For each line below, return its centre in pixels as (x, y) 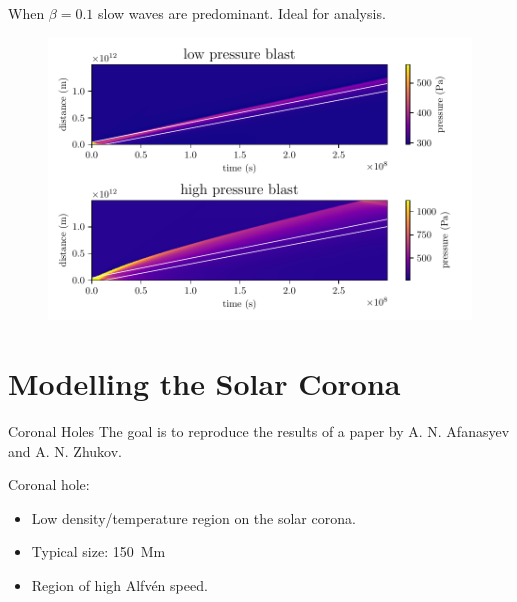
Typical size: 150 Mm (98, 551)
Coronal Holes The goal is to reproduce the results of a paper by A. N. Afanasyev (259, 430)
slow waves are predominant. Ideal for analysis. (242, 13)
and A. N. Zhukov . (65, 450)
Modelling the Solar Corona (204, 383)
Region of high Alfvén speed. (119, 584)
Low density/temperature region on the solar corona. (193, 517)
